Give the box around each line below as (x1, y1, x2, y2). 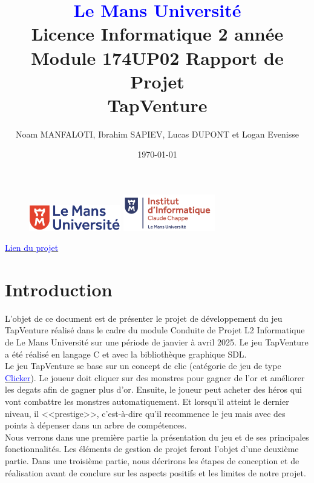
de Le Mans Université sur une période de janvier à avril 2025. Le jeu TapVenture (5, 336, 309, 348)
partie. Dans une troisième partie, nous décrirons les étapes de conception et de (5, 454, 299, 467)
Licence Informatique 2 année (31, 21, 284, 46)
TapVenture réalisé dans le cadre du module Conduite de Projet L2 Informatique (5, 324, 305, 336)
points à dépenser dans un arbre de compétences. (5, 419, 187, 431)
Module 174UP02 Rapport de (31, 45, 284, 70)
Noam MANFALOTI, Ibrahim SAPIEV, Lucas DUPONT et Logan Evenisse (16, 127, 299, 140)
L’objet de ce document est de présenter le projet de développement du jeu (5, 311, 283, 324)
